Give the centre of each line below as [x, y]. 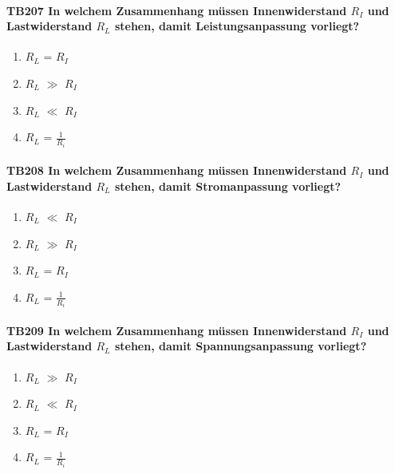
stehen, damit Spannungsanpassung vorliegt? [241, 346]
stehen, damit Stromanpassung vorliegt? [228, 186]
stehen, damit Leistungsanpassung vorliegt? [237, 26]
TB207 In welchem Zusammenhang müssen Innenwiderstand [177, 10]
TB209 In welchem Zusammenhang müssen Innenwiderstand [177, 330]
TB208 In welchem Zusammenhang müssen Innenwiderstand [177, 170]
